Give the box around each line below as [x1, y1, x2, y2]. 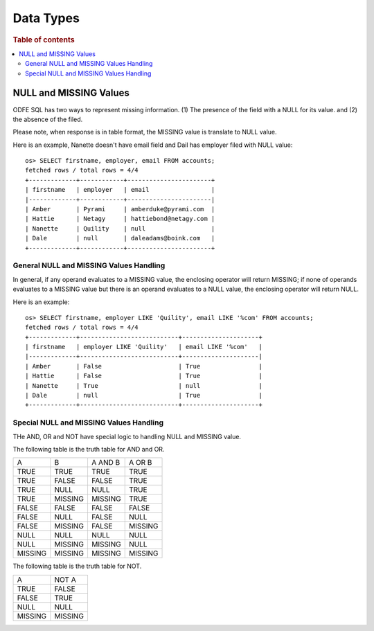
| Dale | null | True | [25, 391, 262, 400]
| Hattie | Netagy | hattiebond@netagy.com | [25, 215, 215, 223]
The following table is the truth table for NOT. [12, 562, 142, 571]
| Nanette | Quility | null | [25, 224, 215, 232]
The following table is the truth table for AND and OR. [12, 445, 165, 453]
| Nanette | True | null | [25, 382, 262, 389]
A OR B [128, 458, 152, 468]
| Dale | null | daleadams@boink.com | [25, 234, 215, 242]
